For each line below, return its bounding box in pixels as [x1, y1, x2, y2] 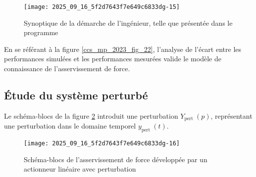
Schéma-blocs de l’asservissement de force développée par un [24, 154, 207, 164]
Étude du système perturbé [4, 88, 148, 103]
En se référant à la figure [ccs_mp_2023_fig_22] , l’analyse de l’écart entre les [4, 44, 242, 54]
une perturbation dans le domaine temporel [4, 121, 136, 131]
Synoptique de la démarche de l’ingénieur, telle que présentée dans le [24, 17, 233, 28]
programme [24, 27, 58, 38]
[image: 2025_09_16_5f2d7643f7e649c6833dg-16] [24, 140, 180, 147]
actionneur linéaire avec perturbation [24, 164, 136, 174]
